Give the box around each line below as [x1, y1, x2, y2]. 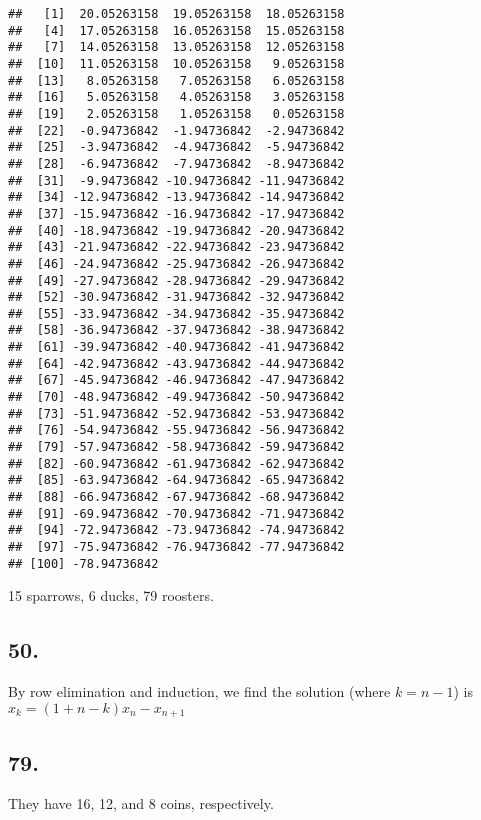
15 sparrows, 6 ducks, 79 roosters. [8, 585, 214, 606]
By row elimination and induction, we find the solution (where [8, 681, 391, 702]
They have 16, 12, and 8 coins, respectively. [8, 793, 274, 814]
